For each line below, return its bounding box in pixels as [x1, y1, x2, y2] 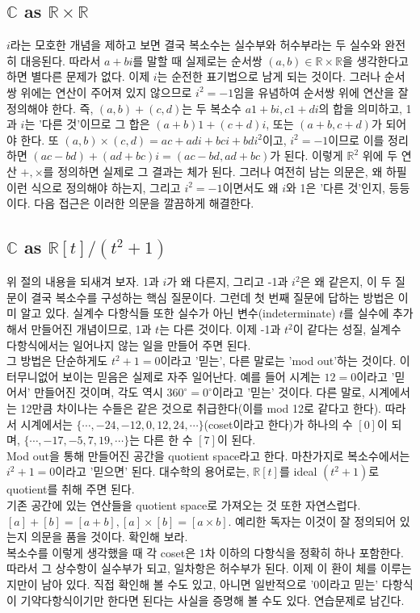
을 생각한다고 [342, 52, 409, 69]
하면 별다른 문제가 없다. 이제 [6, 68, 150, 85]
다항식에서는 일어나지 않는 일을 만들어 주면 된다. [6, 336, 251, 353]
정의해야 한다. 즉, [6, 99, 94, 116]
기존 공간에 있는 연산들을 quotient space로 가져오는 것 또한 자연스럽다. [6, 497, 361, 514]
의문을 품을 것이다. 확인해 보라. [31, 528, 188, 545]
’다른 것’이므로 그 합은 [38, 115, 150, 132]
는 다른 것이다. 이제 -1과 [159, 321, 281, 338]
